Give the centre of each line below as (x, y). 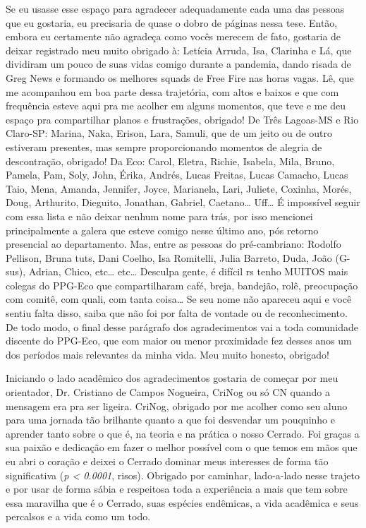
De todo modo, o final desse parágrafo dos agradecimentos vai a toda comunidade (182, 326)
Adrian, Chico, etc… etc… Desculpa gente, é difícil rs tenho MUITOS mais (188, 271)
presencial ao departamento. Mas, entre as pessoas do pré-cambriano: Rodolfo (173, 244)
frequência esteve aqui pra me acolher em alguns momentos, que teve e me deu (176, 106)
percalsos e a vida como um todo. (78, 516)
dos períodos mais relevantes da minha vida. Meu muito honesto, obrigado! (168, 354)
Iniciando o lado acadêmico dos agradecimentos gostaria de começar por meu (172, 378)
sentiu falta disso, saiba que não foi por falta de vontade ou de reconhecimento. (177, 313)
